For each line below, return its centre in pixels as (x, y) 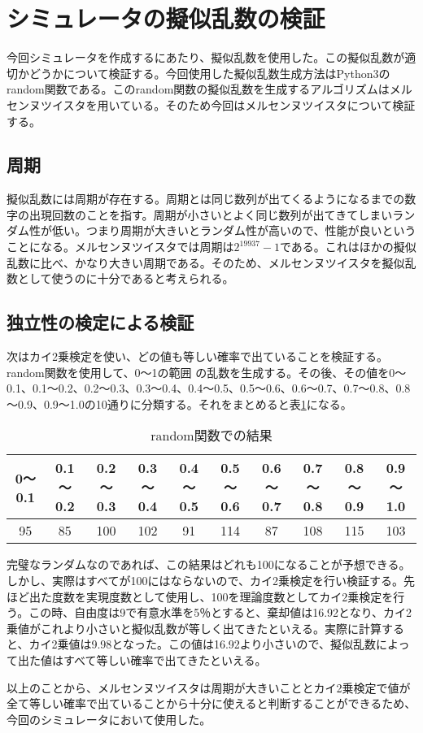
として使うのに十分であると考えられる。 (126, 278)
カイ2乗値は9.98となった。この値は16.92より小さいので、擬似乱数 (202, 644)
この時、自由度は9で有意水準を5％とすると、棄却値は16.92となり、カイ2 (220, 612)
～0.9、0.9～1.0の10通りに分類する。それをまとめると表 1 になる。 (179, 403)
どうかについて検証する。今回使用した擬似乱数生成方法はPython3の (209, 73)
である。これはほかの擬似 (348, 247)
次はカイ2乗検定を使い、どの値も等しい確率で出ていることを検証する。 (197, 356)
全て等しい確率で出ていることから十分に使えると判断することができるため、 (211, 703)
